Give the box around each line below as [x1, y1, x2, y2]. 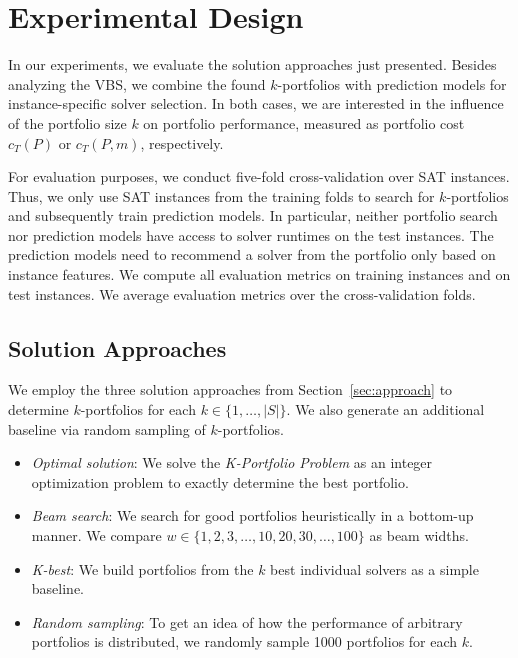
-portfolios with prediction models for [277, 73, 507, 94]
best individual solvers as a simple [270, 558, 479, 579]
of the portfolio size [8, 112, 127, 133]
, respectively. [140, 132, 224, 153]
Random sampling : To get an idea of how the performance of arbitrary [31, 611, 463, 632]
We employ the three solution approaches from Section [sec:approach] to [8, 379, 453, 400]
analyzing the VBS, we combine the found [8, 73, 266, 94]
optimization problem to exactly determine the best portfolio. [31, 471, 409, 492]
